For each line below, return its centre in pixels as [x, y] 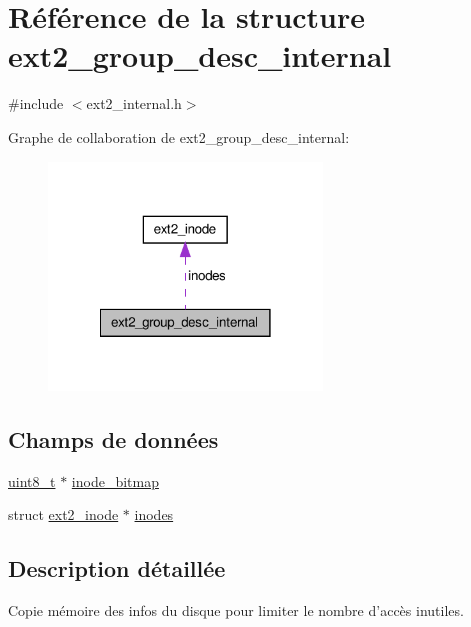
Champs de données [113, 438]
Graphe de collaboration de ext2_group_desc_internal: [179, 136]
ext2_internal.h [134, 103]
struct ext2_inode [63, 514]
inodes [154, 514]
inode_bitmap [115, 480]
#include [36, 103]
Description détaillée [117, 568]
